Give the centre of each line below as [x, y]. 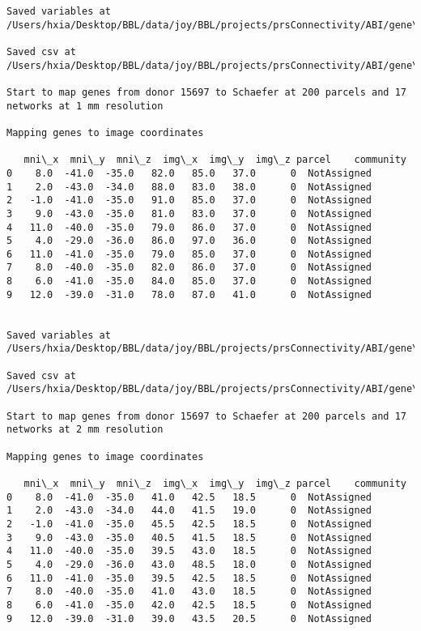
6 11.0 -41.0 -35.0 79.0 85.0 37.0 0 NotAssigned [189, 254]
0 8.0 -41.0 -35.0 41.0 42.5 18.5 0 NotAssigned [189, 497]
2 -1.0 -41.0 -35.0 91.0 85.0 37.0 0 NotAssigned [189, 200]
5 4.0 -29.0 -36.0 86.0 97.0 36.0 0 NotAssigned [189, 241]
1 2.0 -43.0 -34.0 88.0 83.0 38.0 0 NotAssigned [189, 187]
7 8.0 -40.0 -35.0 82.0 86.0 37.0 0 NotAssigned [189, 268]
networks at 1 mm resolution [85, 106]
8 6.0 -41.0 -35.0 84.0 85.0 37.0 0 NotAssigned [189, 281]
